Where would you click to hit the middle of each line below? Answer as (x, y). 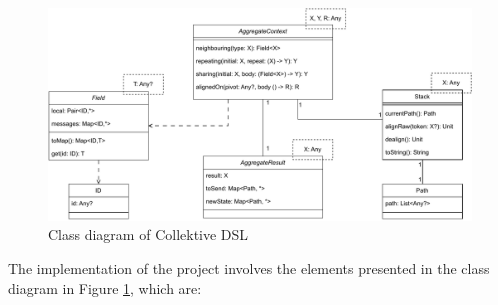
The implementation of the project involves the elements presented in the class (249, 268)
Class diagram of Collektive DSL (148, 234)
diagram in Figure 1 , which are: (105, 287)
